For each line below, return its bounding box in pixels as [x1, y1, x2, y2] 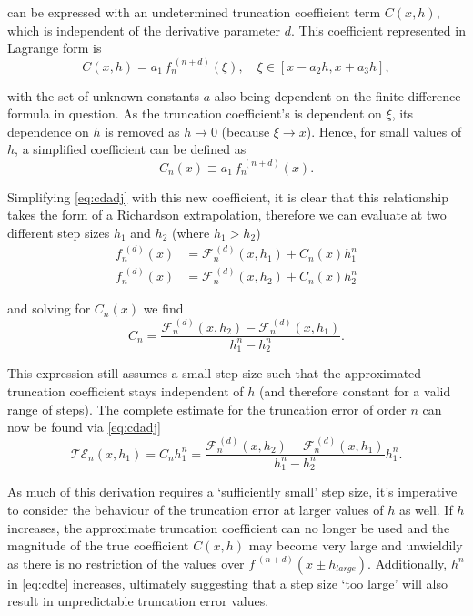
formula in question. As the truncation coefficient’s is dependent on [7, 104, 382, 123]
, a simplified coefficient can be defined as [15, 139, 247, 159]
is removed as [105, 121, 180, 140]
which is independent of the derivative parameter [7, 20, 281, 39]
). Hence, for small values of [306, 121, 462, 140]
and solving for [7, 299, 91, 318]
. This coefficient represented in [290, 20, 466, 39]
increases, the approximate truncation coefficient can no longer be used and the [7, 518, 450, 537]
